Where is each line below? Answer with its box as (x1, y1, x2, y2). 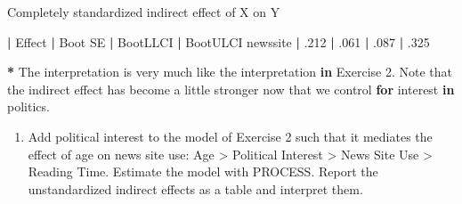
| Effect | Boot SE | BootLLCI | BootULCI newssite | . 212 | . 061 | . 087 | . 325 (7, 32, 430, 51)
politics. (7, 97, 50, 116)
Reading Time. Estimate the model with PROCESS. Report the (28, 162, 378, 181)
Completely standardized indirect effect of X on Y (7, 3, 280, 20)
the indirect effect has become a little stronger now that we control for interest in (7, 79, 455, 98)
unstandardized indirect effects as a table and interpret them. (28, 179, 363, 198)
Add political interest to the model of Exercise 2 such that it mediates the (28, 126, 433, 145)
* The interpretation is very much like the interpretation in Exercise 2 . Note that (7, 62, 453, 81)
